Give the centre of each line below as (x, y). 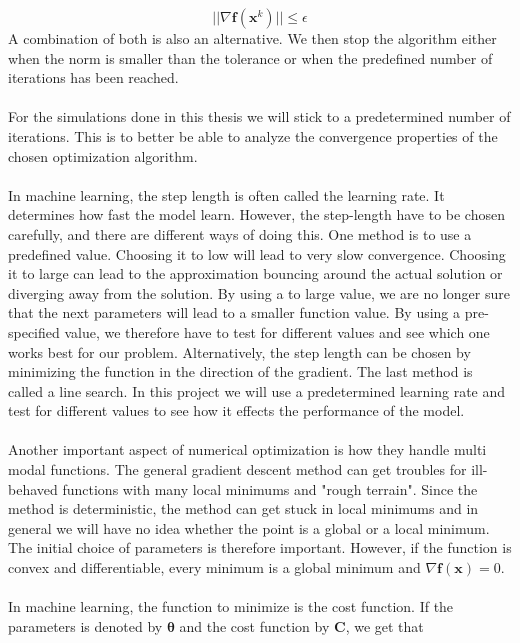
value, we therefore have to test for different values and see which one (277, 331)
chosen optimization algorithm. (103, 155)
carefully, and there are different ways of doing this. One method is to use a (240, 233)
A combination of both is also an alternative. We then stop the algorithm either (252, 38)
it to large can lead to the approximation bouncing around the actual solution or (255, 273)
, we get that (384, 625)
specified (34, 331)
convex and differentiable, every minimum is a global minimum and (214, 567)
